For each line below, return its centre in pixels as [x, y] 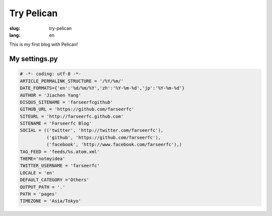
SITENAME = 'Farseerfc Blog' [56, 123]
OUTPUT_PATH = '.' [43, 187]
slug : [15, 28]
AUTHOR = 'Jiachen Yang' [51, 95]
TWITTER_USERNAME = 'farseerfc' [60, 166]
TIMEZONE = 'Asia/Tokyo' [51, 201]
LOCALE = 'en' [37, 173]
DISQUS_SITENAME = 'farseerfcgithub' [66, 102]
